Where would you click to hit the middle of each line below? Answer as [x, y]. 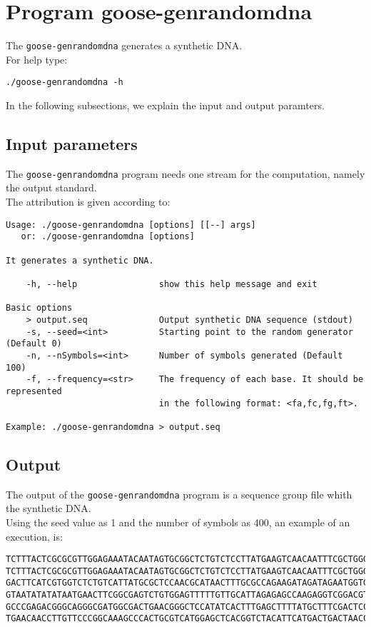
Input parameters [72, 144]
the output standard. [51, 187]
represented [34, 391]
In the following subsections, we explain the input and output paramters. [165, 105]
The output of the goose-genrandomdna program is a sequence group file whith [179, 494]
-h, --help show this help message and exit [172, 284]
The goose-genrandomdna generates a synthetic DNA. [124, 45]
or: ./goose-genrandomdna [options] [108, 237]
